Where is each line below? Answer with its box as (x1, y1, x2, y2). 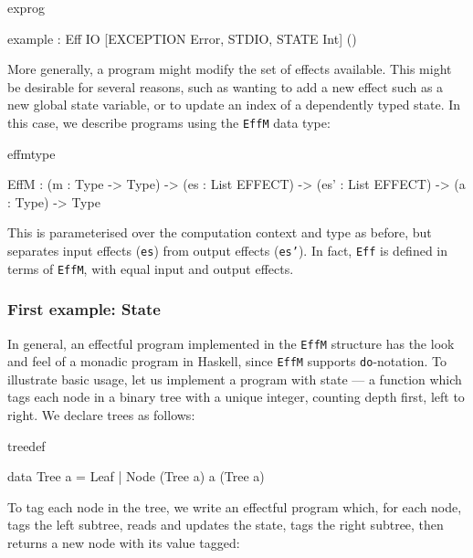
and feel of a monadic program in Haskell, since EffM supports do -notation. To (7, 352, 447, 371)
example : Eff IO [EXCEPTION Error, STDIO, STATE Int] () (7, 28, 357, 47)
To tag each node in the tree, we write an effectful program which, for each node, (7, 497, 462, 516)
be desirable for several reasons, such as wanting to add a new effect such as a (7, 77, 444, 96)
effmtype (7, 143, 56, 163)
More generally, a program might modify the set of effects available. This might (7, 59, 452, 79)
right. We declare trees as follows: (7, 405, 195, 425)
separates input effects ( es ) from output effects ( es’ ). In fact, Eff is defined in (7, 241, 448, 259)
